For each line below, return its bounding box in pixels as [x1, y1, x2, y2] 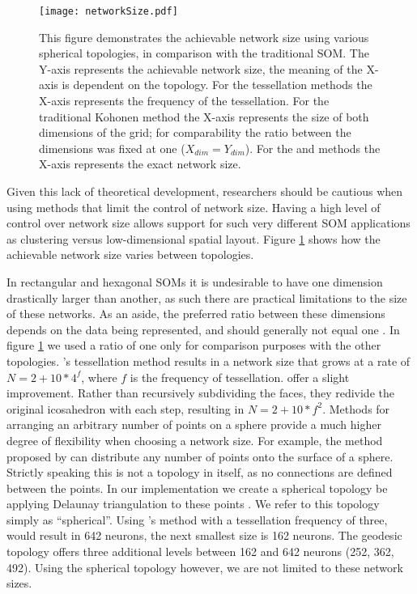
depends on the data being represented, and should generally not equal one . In [6, 320, 400, 337]
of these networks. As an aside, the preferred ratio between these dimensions [6, 305, 385, 322]
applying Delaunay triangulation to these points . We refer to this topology [6, 495, 380, 512]
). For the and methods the [245, 139, 381, 156]
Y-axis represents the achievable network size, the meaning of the [39, 60, 363, 77]
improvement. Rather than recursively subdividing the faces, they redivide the [6, 384, 394, 401]
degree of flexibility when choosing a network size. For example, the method [6, 431, 383, 448]
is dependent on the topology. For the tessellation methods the [62, 76, 372, 93]
